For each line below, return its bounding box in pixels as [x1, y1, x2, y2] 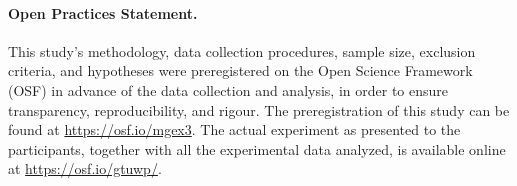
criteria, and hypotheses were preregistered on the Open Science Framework [8, 60, 473, 81]
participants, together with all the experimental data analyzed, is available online [8, 138, 506, 159]
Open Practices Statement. [8, 2, 198, 23]
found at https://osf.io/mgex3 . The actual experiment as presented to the [8, 119, 461, 140]
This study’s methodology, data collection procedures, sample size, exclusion [8, 40, 476, 61]
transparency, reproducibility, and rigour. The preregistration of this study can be [8, 99, 510, 120]
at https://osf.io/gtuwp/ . [8, 158, 162, 179]
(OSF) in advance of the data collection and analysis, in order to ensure [8, 79, 449, 100]
